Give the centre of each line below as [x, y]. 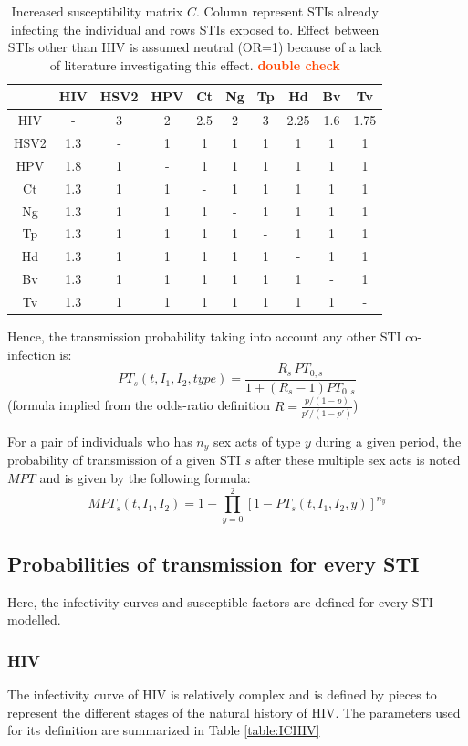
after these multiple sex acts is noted [358, 460]
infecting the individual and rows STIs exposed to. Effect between [195, 29]
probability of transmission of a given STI [124, 460]
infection [31, 354]
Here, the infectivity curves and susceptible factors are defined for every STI [220, 601]
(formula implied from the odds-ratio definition [139, 405]
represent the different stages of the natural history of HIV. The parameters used [234, 712]
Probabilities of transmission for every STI [213, 564]
